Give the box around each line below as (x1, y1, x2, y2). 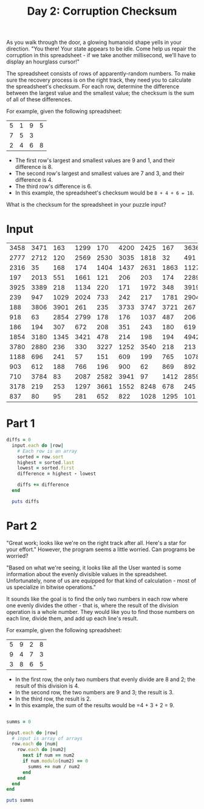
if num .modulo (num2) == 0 (22, 758, 88, 764)
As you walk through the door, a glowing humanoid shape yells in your (6, 38, 182, 46)
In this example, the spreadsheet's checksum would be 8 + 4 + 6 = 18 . (15, 189, 194, 196)
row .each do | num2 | (17, 747, 67, 753)
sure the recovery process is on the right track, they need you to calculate (6, 76, 191, 84)
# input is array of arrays (12, 735, 83, 741)
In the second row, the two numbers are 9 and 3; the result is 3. (15, 688, 174, 696)
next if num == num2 (22, 752, 75, 758)
